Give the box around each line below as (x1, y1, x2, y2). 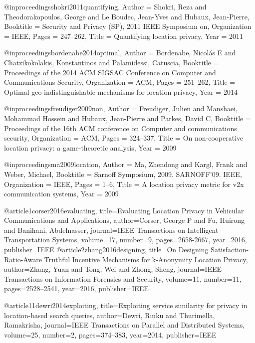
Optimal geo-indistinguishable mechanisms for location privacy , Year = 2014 (4, 86, 238, 97)
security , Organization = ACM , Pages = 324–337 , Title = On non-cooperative (4, 133, 244, 143)
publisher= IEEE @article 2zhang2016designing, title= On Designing (4, 244, 209, 255)
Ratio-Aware (4, 254, 42, 264)
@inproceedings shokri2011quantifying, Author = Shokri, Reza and (4, 1, 207, 11)
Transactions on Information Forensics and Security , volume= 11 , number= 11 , (4, 273, 242, 284)
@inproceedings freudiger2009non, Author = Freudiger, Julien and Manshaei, (4, 103, 238, 114)
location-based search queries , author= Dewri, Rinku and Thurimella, (4, 310, 215, 320)
